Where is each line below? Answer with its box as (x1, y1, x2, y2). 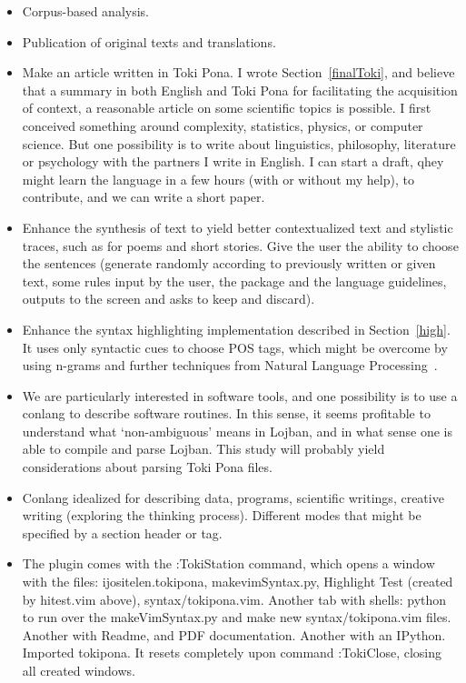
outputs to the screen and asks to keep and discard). (22, 289, 315, 308)
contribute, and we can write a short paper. (22, 187, 265, 206)
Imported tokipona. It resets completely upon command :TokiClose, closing (22, 643, 442, 662)
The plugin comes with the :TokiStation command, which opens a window (22, 554, 435, 573)
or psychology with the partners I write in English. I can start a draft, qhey (22, 152, 444, 171)
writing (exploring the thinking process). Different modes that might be (22, 506, 421, 525)
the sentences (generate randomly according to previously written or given (22, 254, 436, 273)
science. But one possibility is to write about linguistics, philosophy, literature (22, 134, 456, 153)
